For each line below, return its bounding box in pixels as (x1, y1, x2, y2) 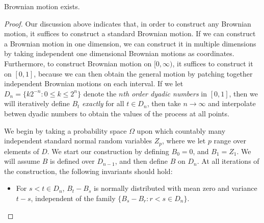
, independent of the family (31, 192, 116, 203)
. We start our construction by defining (47, 145, 169, 156)
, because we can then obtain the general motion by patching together (34, 68, 253, 79)
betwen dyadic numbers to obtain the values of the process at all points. (4, 108, 229, 118)
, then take (147, 98, 181, 109)
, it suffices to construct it (172, 58, 253, 68)
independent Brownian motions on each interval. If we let (4, 78, 183, 89)
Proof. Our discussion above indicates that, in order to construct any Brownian (4, 18, 251, 29)
